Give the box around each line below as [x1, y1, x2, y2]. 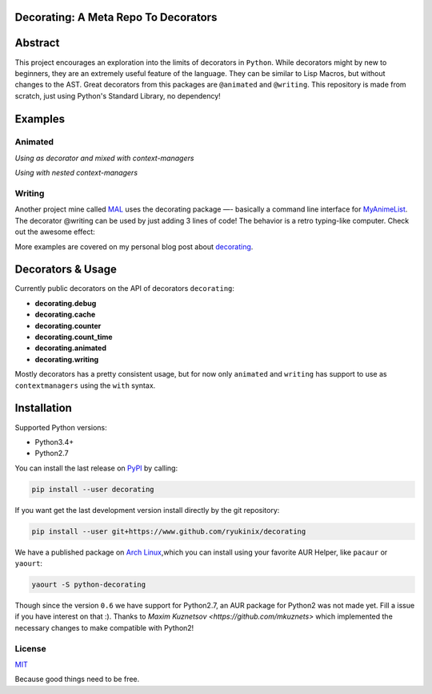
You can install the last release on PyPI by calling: [14, 463, 178, 473]
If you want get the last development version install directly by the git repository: [14, 505, 280, 514]
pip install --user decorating [31, 485, 155, 494]
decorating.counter [34, 321, 102, 330]
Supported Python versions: [14, 422, 107, 432]
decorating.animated [34, 343, 107, 353]
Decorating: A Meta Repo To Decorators [14, 10, 218, 24]
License [14, 643, 47, 654]
